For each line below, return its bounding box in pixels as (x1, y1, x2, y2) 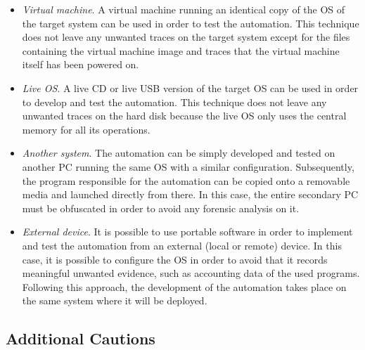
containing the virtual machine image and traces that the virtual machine (22, 43, 340, 58)
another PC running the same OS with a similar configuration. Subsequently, (22, 159, 354, 174)
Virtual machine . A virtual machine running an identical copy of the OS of (22, 2, 345, 16)
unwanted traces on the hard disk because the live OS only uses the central (22, 108, 347, 123)
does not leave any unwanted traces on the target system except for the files (22, 30, 350, 44)
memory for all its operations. (22, 122, 151, 136)
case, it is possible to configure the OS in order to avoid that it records (22, 252, 328, 266)
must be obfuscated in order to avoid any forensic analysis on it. (22, 200, 300, 215)
